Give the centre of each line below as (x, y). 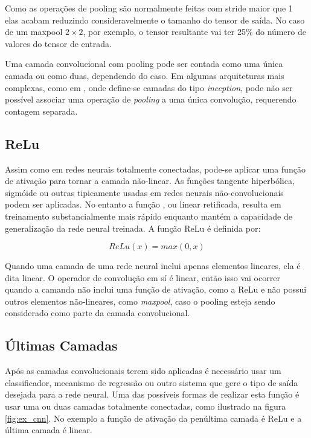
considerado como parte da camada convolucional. (98, 313)
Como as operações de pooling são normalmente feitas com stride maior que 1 (149, 8)
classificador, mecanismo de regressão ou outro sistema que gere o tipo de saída (152, 382)
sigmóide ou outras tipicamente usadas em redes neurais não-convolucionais (144, 192)
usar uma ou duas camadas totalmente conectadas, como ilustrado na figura (146, 406)
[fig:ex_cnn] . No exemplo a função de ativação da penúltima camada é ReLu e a (153, 418)
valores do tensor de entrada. (58, 43)
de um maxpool (34, 32)
